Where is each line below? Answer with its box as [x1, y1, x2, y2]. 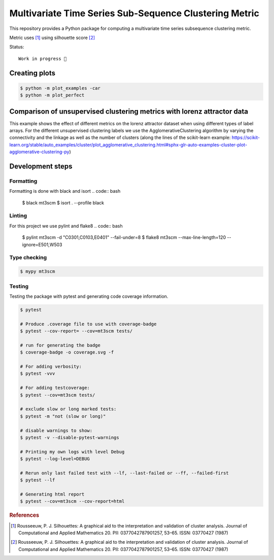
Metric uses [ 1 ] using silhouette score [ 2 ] [9, 34, 95, 41]
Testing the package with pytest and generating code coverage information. [9, 293, 168, 299]
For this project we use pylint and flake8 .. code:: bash [9, 223, 123, 229]
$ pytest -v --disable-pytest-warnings [20, 434, 119, 440]
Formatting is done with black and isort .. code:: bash [9, 188, 121, 194]
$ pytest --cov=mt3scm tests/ [20, 392, 95, 398]
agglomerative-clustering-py [9, 149, 70, 155]
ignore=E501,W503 [22, 241, 62, 248]
